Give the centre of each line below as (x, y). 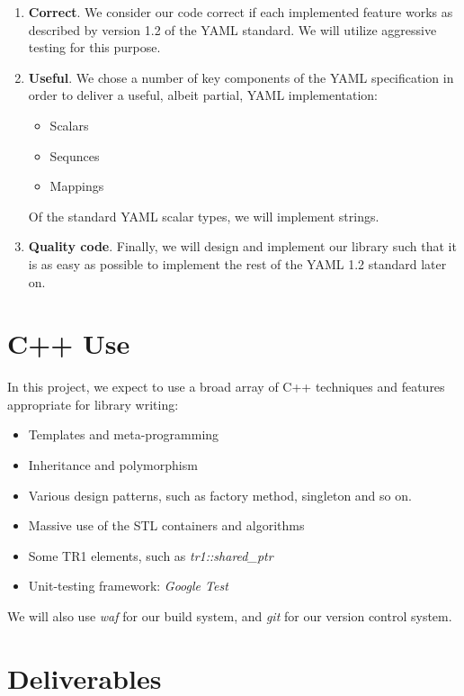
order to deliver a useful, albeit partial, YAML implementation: (203, 95)
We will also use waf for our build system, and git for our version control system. (230, 616)
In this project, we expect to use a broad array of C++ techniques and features (226, 387)
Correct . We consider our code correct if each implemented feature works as (241, 12)
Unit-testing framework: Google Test (128, 586)
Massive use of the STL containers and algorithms (166, 525)
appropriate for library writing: (93, 404)
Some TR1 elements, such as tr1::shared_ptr (151, 555)
